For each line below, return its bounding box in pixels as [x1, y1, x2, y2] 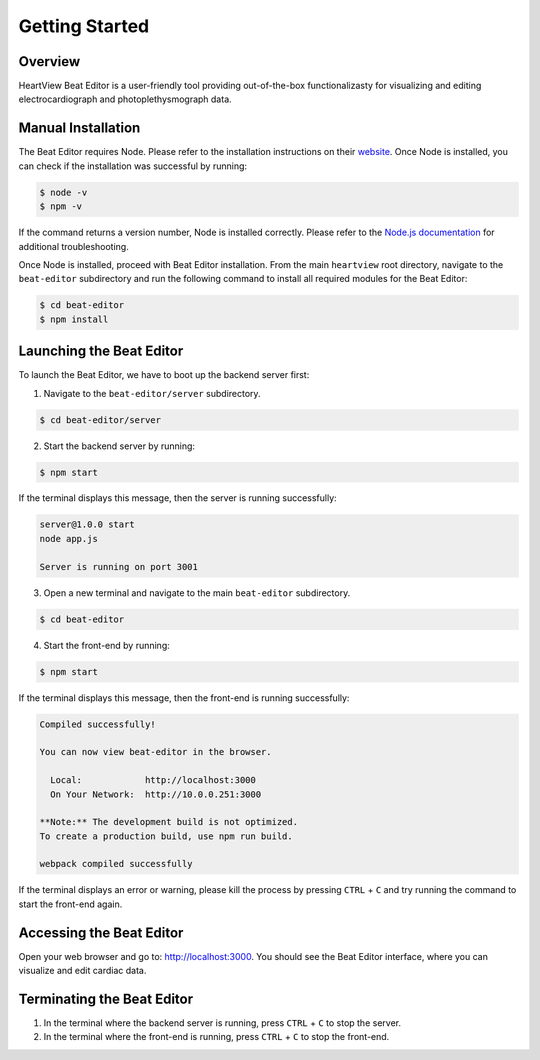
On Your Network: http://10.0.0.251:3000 [50, 788, 262, 800]
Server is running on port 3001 [39, 561, 199, 572]
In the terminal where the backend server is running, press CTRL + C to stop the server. [43, 1017, 402, 1029]
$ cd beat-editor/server [39, 414, 162, 425]
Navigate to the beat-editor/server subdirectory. [43, 387, 261, 399]
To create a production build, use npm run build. [39, 830, 294, 842]
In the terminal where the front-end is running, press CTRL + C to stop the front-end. [43, 1031, 390, 1043]
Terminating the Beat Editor [18, 990, 194, 1007]
